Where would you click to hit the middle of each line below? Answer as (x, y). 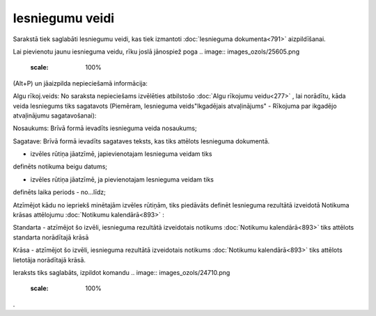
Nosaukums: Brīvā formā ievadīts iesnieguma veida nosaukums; (105, 128)
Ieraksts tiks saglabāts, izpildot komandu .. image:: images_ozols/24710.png (122, 272)
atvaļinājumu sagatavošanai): (55, 116)
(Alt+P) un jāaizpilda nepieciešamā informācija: (80, 83)
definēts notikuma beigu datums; (60, 166)
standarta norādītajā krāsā (51, 237)
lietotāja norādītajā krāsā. (49, 260)
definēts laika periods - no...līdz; (59, 192)
